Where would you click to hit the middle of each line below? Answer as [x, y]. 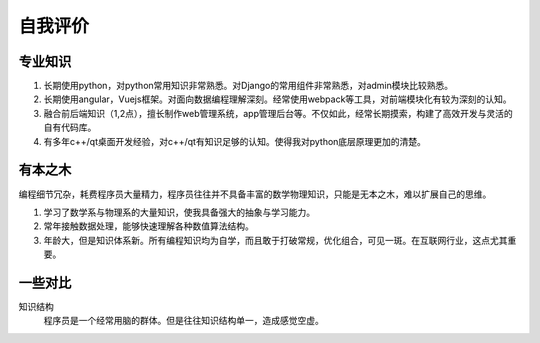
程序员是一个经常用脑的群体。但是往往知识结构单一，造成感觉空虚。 [183, 321]
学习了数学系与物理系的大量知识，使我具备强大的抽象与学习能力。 [179, 212]
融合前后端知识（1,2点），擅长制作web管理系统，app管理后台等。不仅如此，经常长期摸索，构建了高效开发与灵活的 [278, 113]
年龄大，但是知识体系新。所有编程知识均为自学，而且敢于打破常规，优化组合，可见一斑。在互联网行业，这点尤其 [275, 240]
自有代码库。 [70, 127]
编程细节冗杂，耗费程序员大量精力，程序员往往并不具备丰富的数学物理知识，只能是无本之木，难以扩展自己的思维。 [255, 194]
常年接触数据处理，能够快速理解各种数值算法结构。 [148, 226]
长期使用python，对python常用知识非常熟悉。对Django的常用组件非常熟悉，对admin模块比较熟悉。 [248, 86]
